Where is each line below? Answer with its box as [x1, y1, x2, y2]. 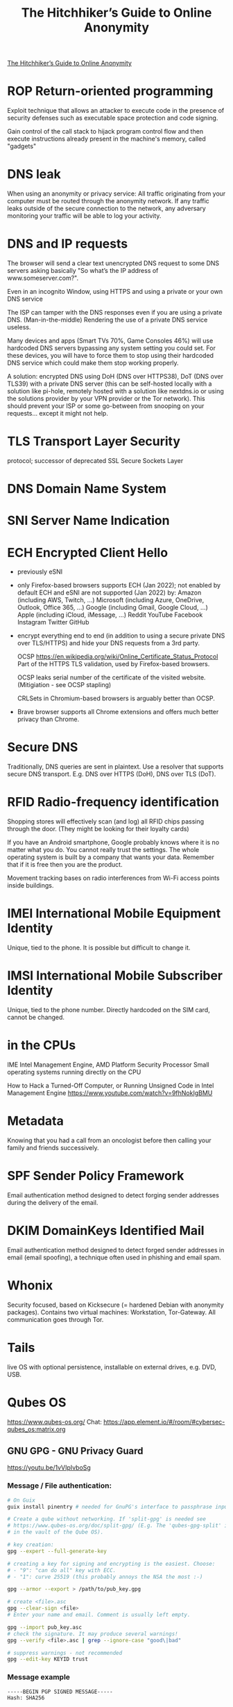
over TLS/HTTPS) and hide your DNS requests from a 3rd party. [17, 639, 200, 647]
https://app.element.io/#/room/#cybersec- [103, 1417, 225, 1426]
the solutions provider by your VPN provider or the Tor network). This [7, 395, 206, 402]
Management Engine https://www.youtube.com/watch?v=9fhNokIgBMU [7, 1088, 213, 1097]
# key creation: [7, 1541, 54, 1548]
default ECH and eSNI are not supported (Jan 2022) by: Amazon [17, 588, 202, 597]
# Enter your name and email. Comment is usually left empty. [7, 1612, 191, 1619]
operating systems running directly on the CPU [7, 1067, 141, 1076]
